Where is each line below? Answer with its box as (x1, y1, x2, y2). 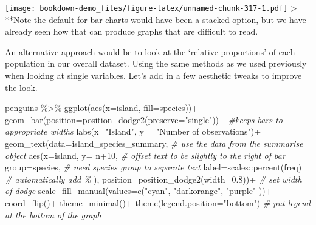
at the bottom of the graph (5, 208, 101, 221)
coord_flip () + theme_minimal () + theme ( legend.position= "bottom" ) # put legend (5, 196, 311, 209)
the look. (5, 81, 38, 93)
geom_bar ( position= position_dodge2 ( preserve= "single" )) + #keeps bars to (5, 113, 283, 126)
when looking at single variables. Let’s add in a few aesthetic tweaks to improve (5, 69, 302, 82)
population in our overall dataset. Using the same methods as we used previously (5, 57, 307, 70)
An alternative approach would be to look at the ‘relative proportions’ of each (5, 45, 295, 58)
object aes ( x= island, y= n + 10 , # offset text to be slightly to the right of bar (5, 149, 286, 161)
